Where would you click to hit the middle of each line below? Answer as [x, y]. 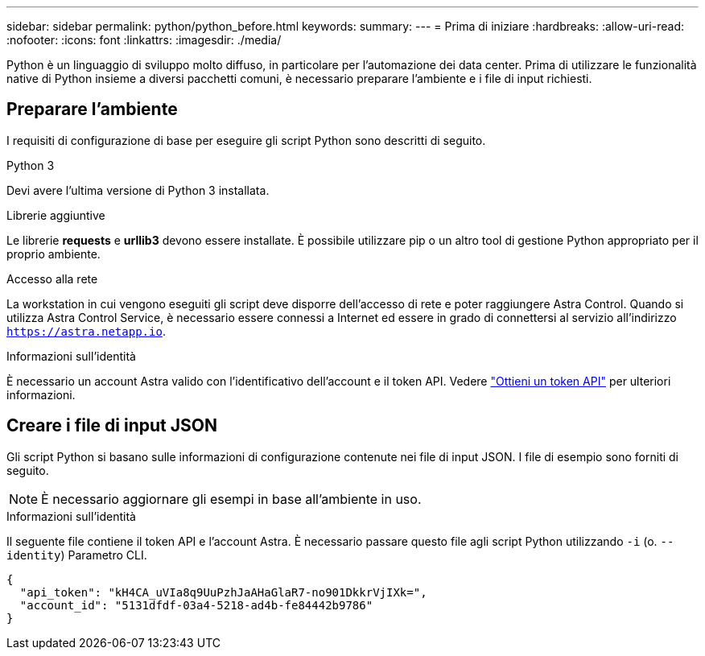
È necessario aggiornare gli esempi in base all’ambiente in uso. [231, 499]
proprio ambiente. [54, 254]
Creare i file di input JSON [112, 426]
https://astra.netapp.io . [86, 331]
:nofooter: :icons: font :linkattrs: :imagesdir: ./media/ [144, 40]
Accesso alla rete [52, 278]
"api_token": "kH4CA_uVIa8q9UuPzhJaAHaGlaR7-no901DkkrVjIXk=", [223, 592]
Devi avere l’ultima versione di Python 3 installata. [138, 190]
